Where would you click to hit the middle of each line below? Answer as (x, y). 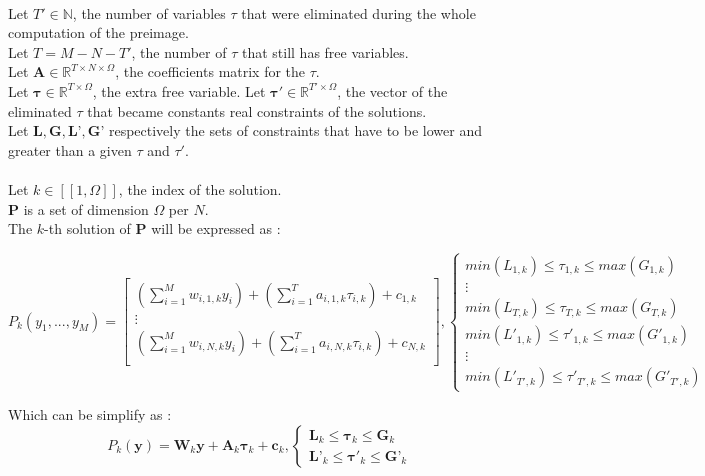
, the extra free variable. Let (179, 90)
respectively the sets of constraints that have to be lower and (295, 130)
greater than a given (70, 149)
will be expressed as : (216, 228)
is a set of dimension (86, 208)
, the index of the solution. (200, 188)
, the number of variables (149, 12)
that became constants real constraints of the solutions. (257, 110)
